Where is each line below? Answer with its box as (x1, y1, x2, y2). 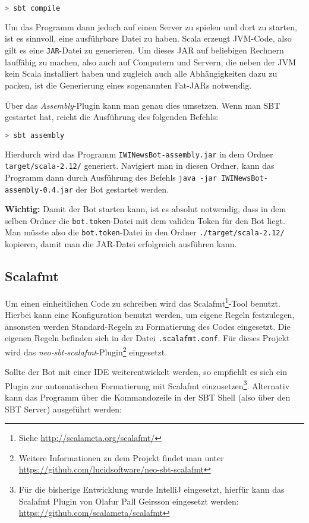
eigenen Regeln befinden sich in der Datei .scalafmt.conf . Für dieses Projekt (5, 332, 290, 344)
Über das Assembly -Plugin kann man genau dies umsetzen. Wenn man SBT (5, 99, 280, 111)
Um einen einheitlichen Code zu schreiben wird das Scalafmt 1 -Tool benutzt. (5, 295, 280, 309)
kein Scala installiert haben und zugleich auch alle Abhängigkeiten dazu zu (5, 67, 278, 80)
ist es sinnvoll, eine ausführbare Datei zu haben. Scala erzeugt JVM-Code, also (5, 32, 292, 45)
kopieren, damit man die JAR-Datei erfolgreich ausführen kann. (5, 238, 237, 250)
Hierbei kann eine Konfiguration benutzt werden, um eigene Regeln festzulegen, (5, 308, 295, 321)
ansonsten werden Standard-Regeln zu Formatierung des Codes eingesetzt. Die (5, 320, 291, 332)
